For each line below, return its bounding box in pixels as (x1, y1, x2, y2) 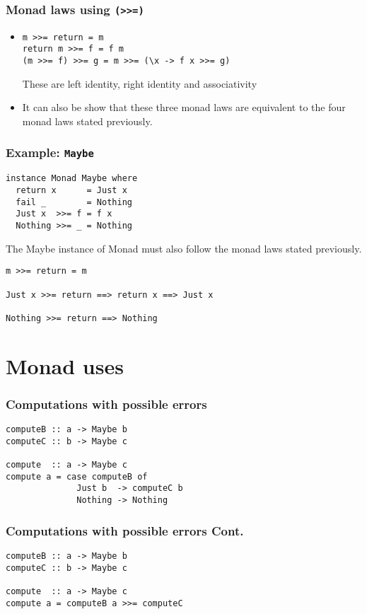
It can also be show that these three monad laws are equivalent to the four (22, 100, 346, 115)
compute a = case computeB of (6, 471, 148, 482)
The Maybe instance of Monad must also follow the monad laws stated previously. (6, 241, 362, 255)
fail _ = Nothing (16, 197, 132, 207)
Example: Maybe (6, 144, 94, 161)
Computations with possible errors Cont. (6, 521, 244, 539)
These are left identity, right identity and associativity (22, 76, 257, 91)
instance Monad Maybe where (6, 173, 138, 184)
